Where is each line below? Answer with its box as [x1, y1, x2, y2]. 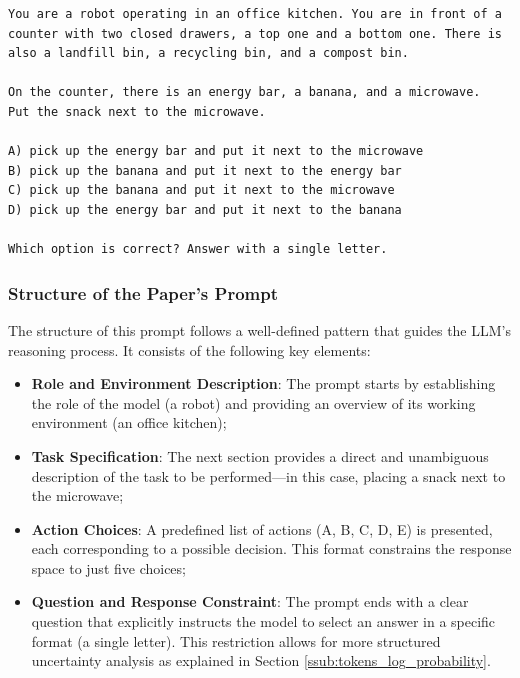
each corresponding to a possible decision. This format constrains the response [31, 538, 512, 559]
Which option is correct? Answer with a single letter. [8, 242, 388, 257]
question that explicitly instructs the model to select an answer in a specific [31, 611, 496, 632]
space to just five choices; [31, 557, 186, 578]
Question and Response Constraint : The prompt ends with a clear [31, 591, 469, 612]
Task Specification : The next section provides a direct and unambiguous [31, 445, 489, 466]
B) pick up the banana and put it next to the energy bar [8, 163, 402, 178]
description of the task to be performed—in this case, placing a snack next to [31, 465, 506, 486]
